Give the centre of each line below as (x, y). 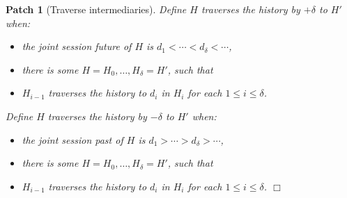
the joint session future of (77, 46)
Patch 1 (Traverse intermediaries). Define (96, 9)
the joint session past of (72, 139)
